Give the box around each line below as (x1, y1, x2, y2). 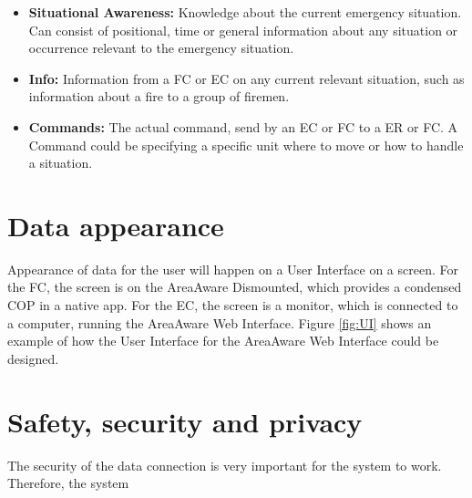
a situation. (28, 153, 93, 172)
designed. (7, 348, 59, 368)
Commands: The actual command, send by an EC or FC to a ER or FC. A (28, 117, 458, 136)
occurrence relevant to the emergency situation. (28, 38, 294, 57)
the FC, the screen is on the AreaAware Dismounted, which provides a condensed (7, 277, 462, 296)
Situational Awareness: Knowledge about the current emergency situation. (28, 3, 462, 21)
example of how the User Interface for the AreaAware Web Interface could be (7, 331, 439, 350)
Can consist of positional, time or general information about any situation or (28, 20, 458, 39)
